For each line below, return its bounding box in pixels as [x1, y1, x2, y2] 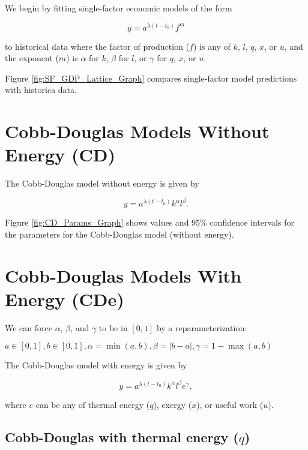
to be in [98, 321, 128, 334]
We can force [5, 321, 52, 334]
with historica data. [5, 83, 77, 96]
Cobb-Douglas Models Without [5, 119, 270, 143]
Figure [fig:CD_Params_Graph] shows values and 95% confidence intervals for [5, 216, 294, 229]
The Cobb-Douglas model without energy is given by [5, 177, 199, 190]
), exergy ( [153, 398, 192, 410]
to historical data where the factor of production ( [5, 40, 190, 52]
